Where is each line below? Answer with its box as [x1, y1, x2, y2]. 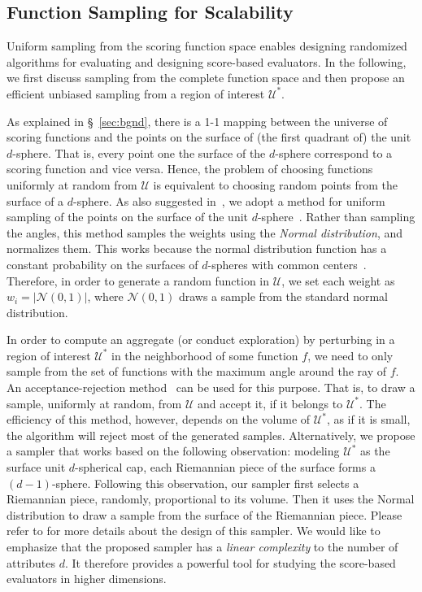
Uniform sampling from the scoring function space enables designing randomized [7, 37, 407, 54]
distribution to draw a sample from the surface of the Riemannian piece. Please [7, 506, 402, 523]
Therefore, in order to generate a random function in [7, 272, 270, 289]
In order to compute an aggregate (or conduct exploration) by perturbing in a [7, 331, 395, 348]
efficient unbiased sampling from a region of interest [7, 85, 265, 102]
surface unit [7, 459, 66, 476]
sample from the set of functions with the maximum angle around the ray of [7, 363, 387, 380]
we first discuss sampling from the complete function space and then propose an [7, 69, 405, 86]
